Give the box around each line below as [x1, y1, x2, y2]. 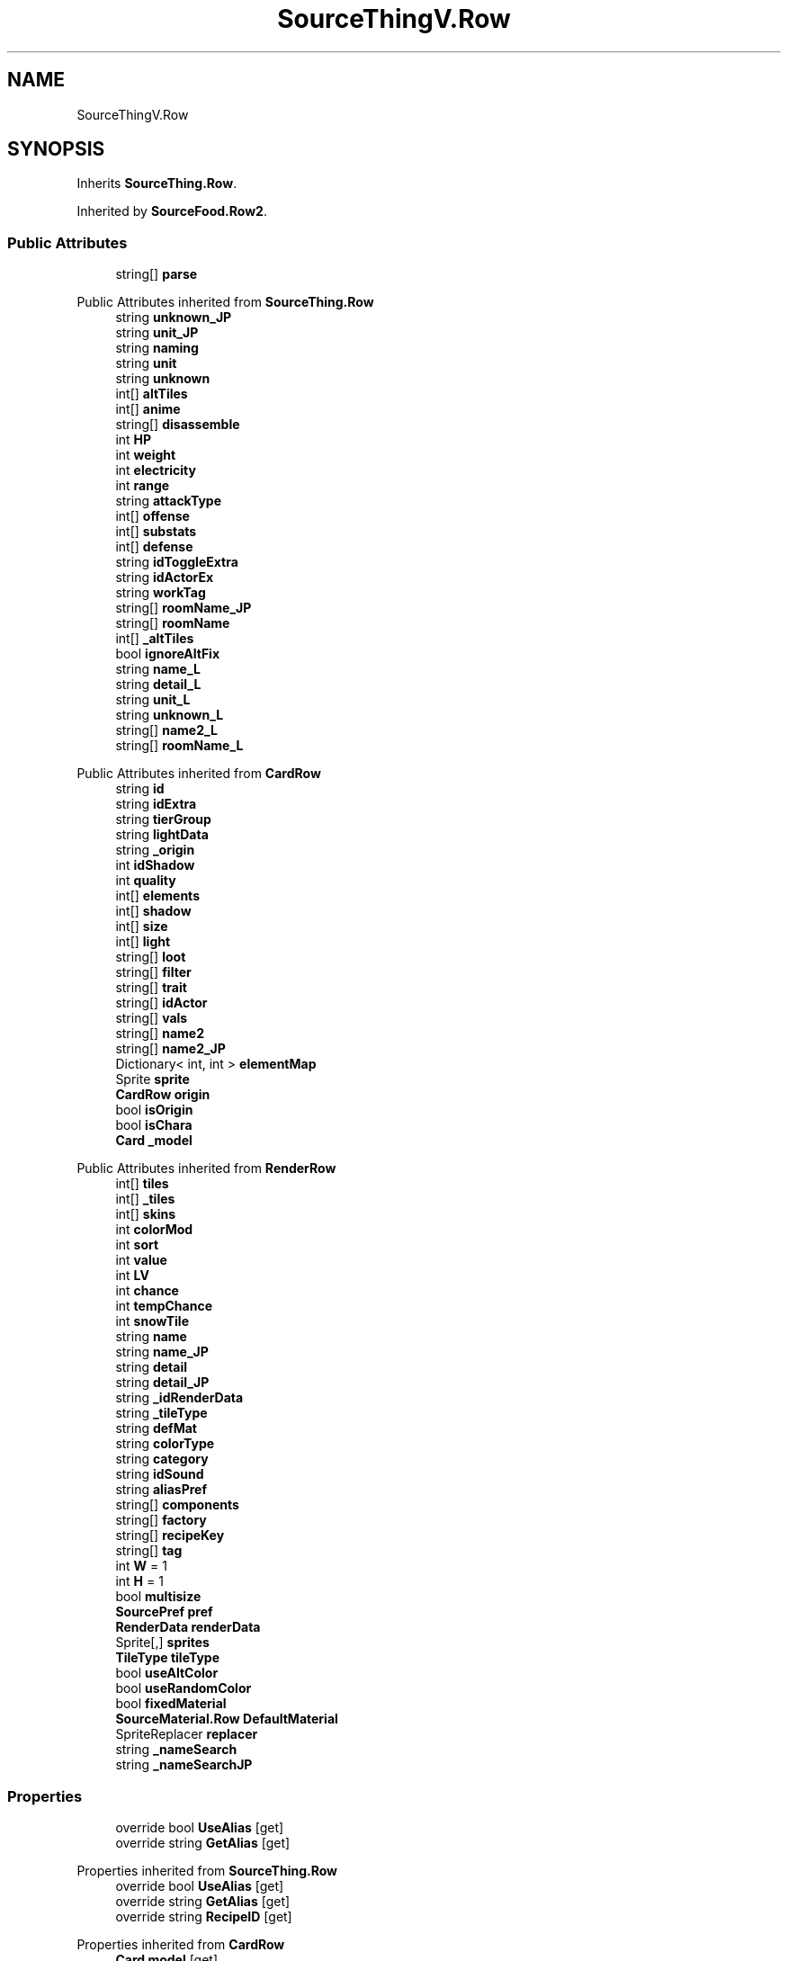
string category [115, 1451, 209, 1467]
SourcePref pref [115, 1604, 213, 1620]
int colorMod [115, 1222, 193, 1238]
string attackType [115, 493, 222, 509]
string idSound [115, 1466, 204, 1482]
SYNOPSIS [7, 138, 105, 161]
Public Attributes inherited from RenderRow [76, 1160, 336, 1177]
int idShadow [115, 857, 195, 873]
